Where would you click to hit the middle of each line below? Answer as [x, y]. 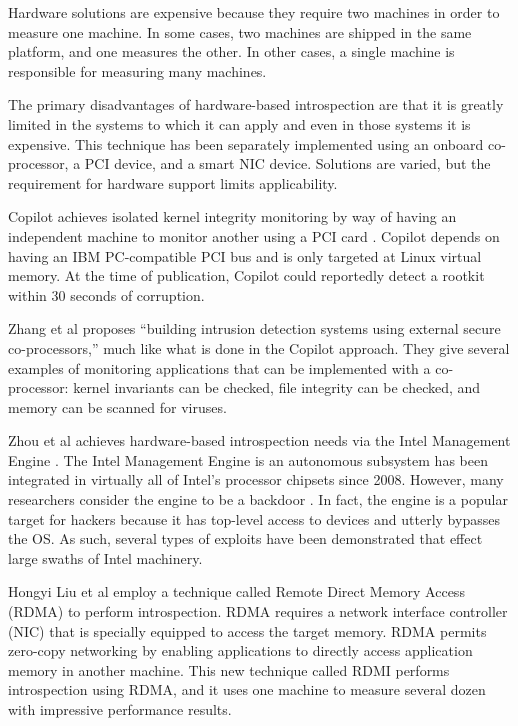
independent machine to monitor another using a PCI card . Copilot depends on [254, 235]
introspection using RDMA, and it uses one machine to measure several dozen [247, 689]
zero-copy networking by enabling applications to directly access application [240, 650]
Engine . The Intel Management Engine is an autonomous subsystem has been [248, 459]
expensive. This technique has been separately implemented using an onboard [246, 143]
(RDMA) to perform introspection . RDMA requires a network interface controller [258, 611]
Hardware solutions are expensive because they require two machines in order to [254, 12]
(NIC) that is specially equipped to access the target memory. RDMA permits [247, 630]
